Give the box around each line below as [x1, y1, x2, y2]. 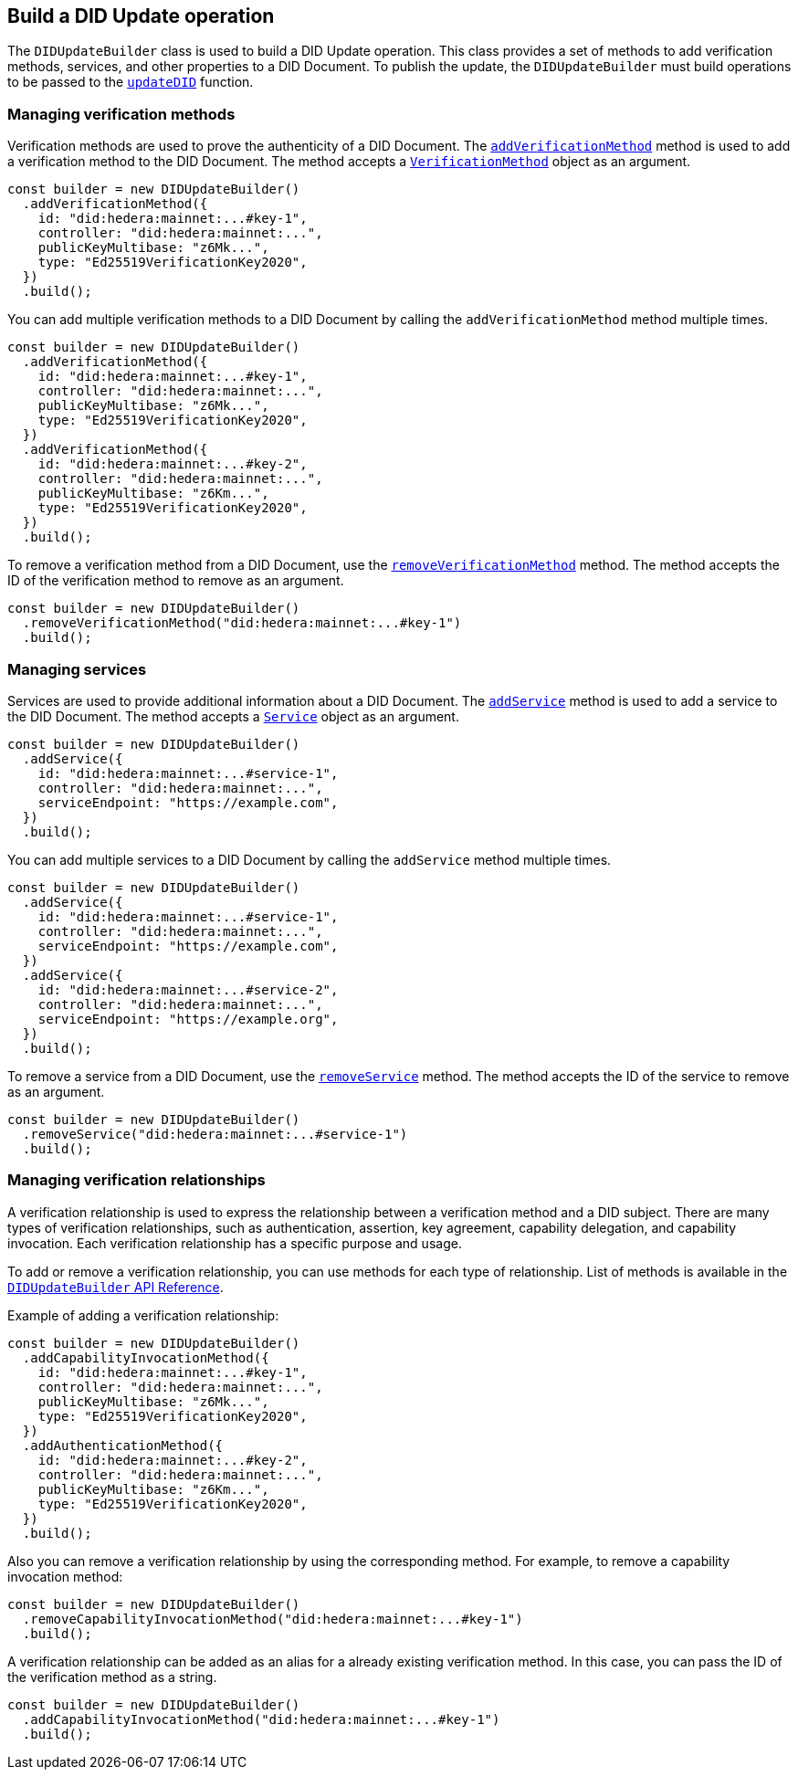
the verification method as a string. [7, 1668, 217, 1685]
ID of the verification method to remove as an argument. [7, 573, 344, 589]
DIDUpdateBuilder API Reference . [7, 1278, 224, 1295]
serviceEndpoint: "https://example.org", [37, 1011, 339, 1026]
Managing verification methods [7, 104, 236, 123]
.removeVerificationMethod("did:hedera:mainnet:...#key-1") [22, 615, 462, 631]
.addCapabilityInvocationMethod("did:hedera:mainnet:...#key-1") [22, 1711, 500, 1727]
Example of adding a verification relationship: [7, 1307, 279, 1323]
